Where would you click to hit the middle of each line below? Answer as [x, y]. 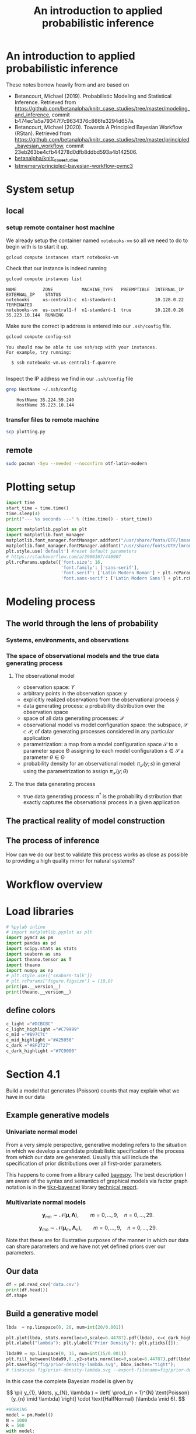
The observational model [44, 675]
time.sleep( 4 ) [23, 513]
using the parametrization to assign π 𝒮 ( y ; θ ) [76, 772]
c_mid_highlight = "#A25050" [40, 1040]
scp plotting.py [26, 432]
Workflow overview [55, 885]
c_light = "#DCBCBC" [30, 1024]
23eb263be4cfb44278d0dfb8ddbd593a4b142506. [76, 152]
